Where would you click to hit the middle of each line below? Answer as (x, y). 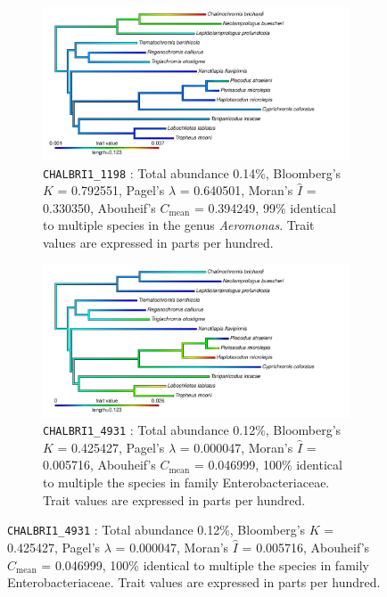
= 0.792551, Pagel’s (111, 190)
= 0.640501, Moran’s (236, 190)
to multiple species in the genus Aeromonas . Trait (179, 225)
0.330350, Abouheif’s (99, 207)
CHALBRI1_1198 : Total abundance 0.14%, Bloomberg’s (192, 172)
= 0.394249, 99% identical (265, 207)
